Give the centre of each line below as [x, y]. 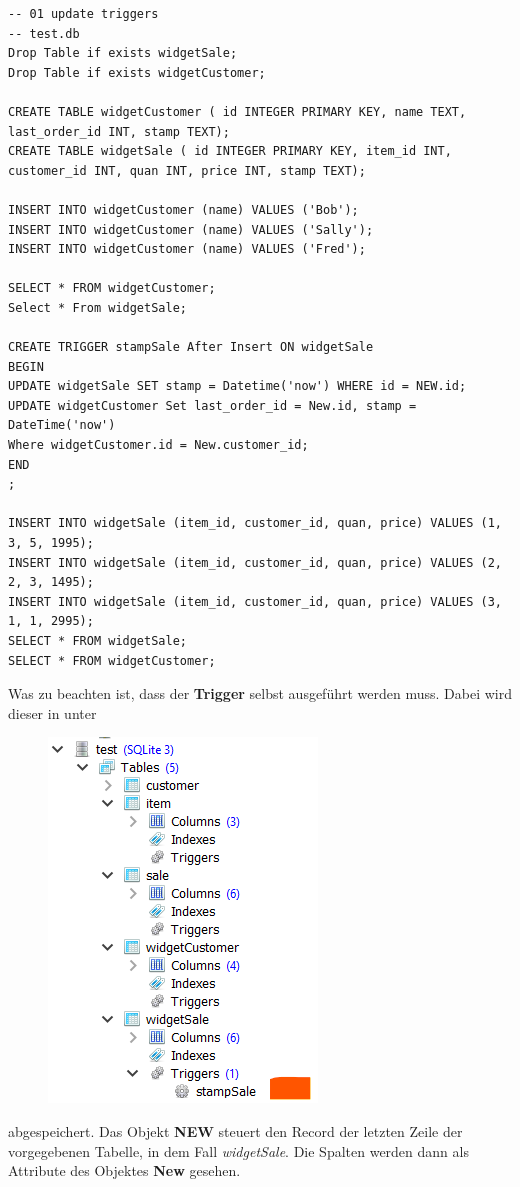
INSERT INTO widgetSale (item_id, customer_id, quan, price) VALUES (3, [255, 601]
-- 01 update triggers [83, 14]
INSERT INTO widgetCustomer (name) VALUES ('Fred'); [187, 249]
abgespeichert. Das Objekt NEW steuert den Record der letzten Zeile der [235, 1130]
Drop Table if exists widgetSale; [123, 53]
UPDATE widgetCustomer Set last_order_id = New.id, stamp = [212, 405]
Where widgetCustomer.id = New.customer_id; [158, 445]
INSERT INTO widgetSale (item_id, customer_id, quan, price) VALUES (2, [255, 562]
